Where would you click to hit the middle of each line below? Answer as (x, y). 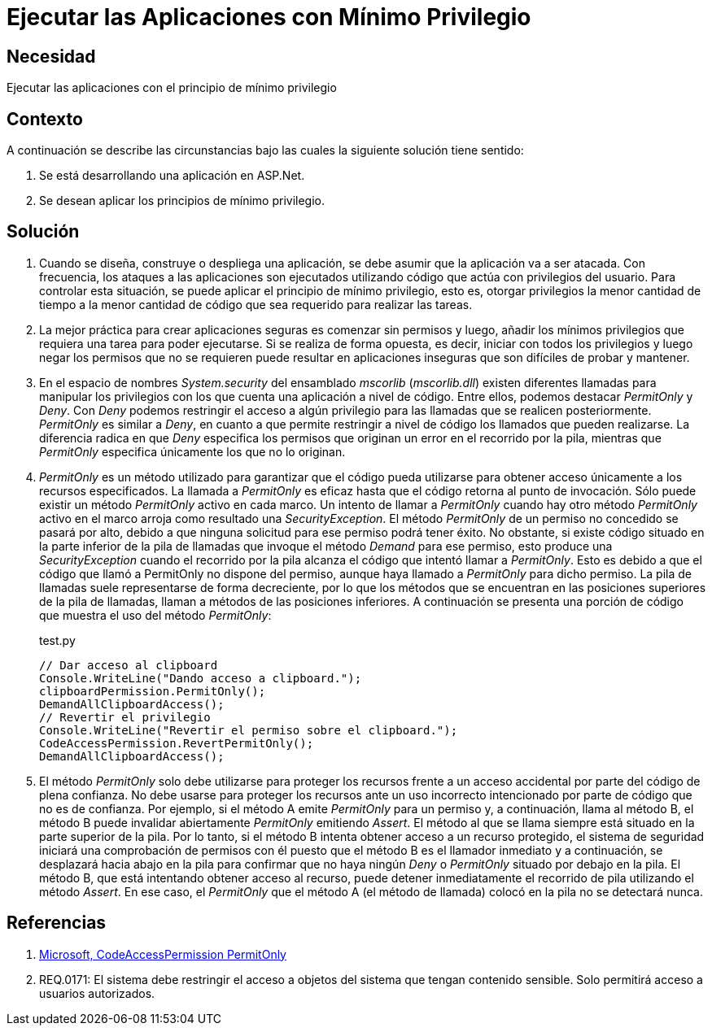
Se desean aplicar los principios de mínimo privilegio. (182, 201)
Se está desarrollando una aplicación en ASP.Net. (172, 176)
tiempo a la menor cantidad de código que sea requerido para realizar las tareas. (256, 304)
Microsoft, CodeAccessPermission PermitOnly (163, 954)
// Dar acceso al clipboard (129, 665)
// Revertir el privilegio (125, 717)
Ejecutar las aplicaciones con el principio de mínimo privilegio (172, 88)
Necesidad (51, 56)
